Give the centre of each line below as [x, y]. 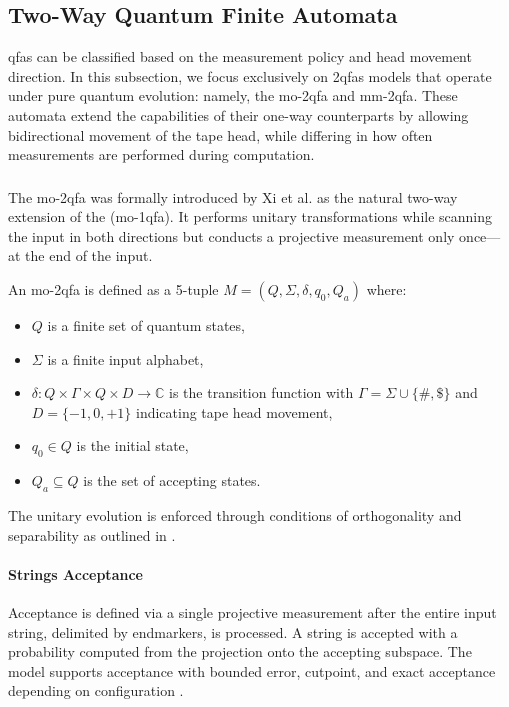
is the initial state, [132, 445]
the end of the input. [89, 255]
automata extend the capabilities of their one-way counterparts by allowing [238, 114]
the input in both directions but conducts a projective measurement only [231, 235]
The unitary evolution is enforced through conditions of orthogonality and [235, 515]
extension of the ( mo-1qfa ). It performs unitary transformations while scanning [250, 216]
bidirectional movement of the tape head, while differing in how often [220, 134]
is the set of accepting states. [172, 480]
